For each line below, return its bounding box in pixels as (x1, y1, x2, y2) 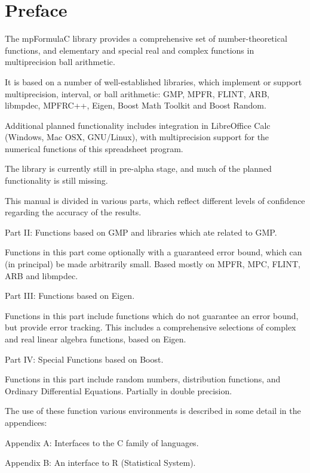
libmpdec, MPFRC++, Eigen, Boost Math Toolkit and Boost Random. (5, 99, 266, 112)
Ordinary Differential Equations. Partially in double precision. (5, 384, 232, 397)
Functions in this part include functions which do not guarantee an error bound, (5, 309, 299, 321)
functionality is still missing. (5, 174, 108, 187)
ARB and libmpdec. (5, 269, 78, 282)
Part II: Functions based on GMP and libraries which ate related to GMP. (5, 225, 277, 238)
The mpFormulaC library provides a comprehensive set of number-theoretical (5, 32, 287, 45)
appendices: (5, 416, 47, 428)
